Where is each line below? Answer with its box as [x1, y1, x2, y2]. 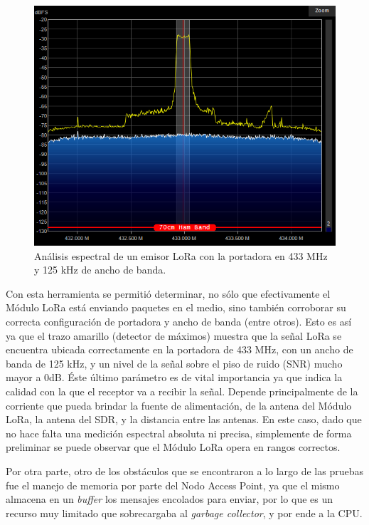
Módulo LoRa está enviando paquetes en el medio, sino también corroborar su [6, 300, 346, 315]
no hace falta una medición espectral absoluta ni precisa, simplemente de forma [6, 425, 352, 440]
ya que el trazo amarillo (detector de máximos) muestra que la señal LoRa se [6, 328, 342, 343]
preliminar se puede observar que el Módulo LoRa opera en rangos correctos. [6, 440, 341, 454]
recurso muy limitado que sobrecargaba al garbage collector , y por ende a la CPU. [6, 505, 363, 520]
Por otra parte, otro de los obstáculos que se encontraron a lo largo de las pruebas [6, 463, 364, 478]
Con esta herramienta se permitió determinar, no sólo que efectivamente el [6, 286, 331, 301]
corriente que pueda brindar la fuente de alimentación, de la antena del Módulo [6, 397, 352, 412]
